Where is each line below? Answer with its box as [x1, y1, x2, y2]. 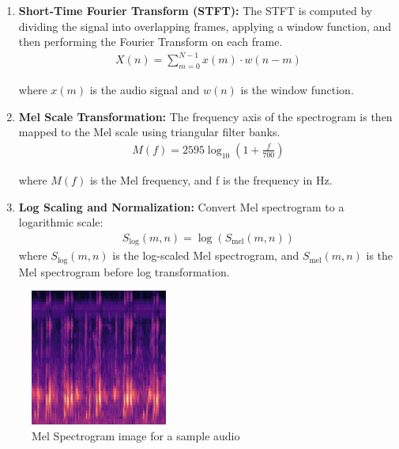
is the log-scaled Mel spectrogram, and [112, 247, 299, 264]
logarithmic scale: [18, 214, 104, 230]
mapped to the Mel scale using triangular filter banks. [18, 124, 280, 140]
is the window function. [240, 82, 354, 98]
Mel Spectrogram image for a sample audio [32, 427, 240, 443]
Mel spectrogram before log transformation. [18, 263, 230, 280]
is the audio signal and [89, 82, 200, 98]
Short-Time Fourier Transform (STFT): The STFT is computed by [18, 2, 373, 18]
